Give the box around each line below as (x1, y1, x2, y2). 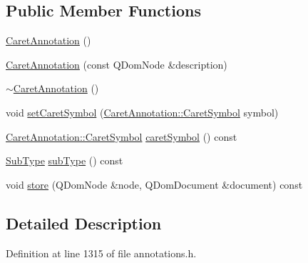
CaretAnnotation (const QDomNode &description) (6, 56, 227, 71)
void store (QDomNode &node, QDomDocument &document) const (6, 177, 303, 192)
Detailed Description (6, 212, 162, 234)
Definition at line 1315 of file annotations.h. (6, 245, 197, 260)
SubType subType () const (6, 153, 123, 168)
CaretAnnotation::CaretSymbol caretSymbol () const (6, 129, 237, 144)
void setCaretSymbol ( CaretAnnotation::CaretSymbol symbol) (6, 104, 279, 119)
